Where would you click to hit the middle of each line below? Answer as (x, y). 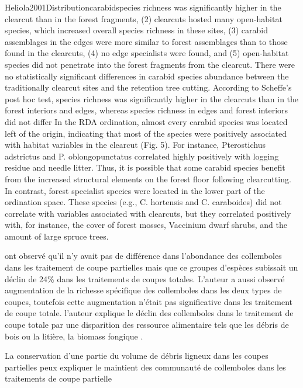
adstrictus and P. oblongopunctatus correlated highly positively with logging (142, 156)
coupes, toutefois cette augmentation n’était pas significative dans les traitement (149, 301)
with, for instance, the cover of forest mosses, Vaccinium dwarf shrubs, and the (146, 225)
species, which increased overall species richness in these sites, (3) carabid (137, 30)
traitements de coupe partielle (58, 378)
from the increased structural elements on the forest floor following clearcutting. (148, 179)
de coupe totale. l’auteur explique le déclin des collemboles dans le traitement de (149, 313)
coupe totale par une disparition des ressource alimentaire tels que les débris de (147, 325)
